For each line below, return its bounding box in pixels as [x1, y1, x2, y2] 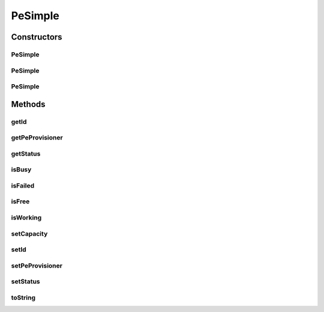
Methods [11, 99, 46, 109]
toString [11, 293, 36, 302]
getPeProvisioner [11, 133, 63, 142]
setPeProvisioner [11, 262, 63, 270]
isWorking [11, 213, 42, 222]
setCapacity [11, 229, 48, 237]
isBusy [11, 165, 32, 174]
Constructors [11, 32, 62, 42]
